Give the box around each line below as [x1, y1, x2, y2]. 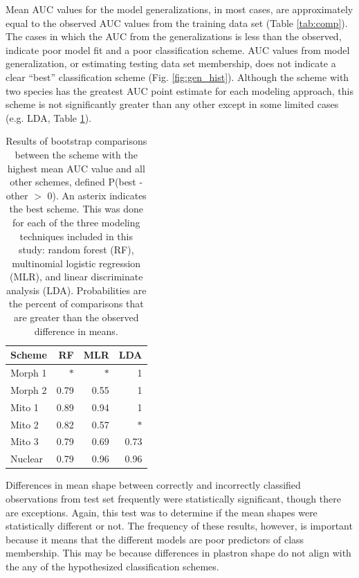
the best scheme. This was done [9, 201, 144, 216]
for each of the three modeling [12, 215, 140, 229]
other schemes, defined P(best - [10, 174, 143, 189]
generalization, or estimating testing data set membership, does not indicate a [6, 56, 336, 71]
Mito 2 [10, 417, 39, 431]
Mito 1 [10, 399, 39, 414]
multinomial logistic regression [12, 255, 141, 270]
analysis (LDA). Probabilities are [6, 282, 147, 297]
